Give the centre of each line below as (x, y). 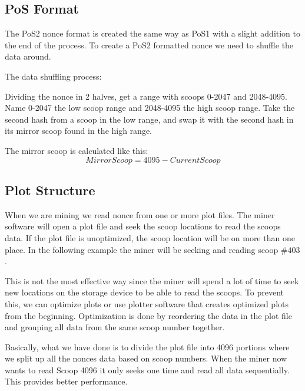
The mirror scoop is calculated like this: (77, 150)
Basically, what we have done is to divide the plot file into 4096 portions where (147, 346)
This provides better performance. (66, 381)
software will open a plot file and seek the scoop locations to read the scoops (143, 226)
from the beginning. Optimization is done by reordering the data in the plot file (148, 315)
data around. (28, 56)
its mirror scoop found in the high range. (79, 131)
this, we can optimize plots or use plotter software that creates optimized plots (147, 303)
